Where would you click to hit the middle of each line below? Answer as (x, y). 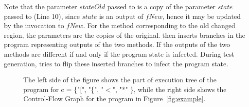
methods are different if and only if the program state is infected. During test (119, 53)
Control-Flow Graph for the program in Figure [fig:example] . (115, 99)
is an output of (121, 16)
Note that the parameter (41, 6)
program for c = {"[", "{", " (64, 89)
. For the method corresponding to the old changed (159, 25)
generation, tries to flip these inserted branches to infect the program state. (116, 63)
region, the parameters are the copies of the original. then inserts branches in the (125, 35)
